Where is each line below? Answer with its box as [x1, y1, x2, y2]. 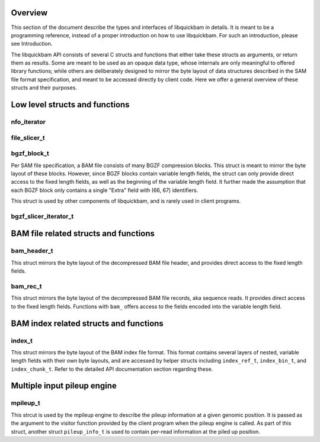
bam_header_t [11, 246, 53, 255]
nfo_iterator [11, 118, 46, 126]
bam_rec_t [11, 282, 42, 290]
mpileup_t [11, 399, 41, 407]
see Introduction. [11, 40, 53, 47]
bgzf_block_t [11, 149, 50, 158]
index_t [11, 337, 33, 345]
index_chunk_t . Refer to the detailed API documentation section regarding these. [11, 365, 213, 373]
